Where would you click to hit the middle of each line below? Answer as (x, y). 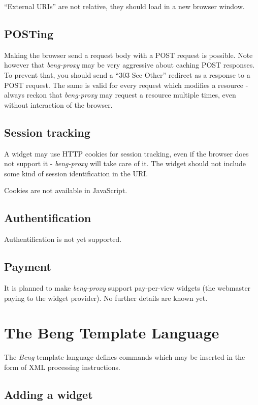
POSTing (29, 33)
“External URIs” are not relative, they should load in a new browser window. (124, 6)
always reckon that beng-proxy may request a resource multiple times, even (120, 95)
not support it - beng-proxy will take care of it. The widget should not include (125, 163)
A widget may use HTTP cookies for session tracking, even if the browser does (126, 153)
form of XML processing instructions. (62, 367)
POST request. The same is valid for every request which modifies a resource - (126, 85)
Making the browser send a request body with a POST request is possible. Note (128, 55)
